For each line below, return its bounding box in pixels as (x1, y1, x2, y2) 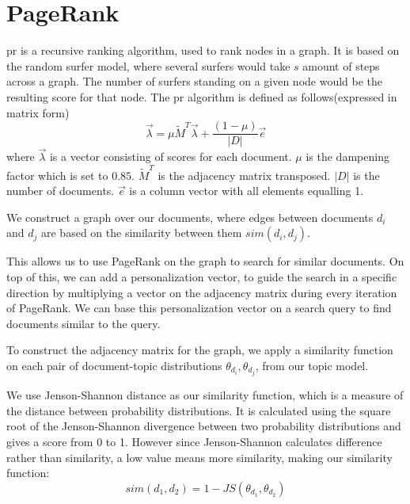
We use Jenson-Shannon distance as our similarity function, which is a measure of (6, 387, 404, 403)
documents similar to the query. (6, 315, 161, 331)
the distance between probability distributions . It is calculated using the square (6, 402, 391, 418)
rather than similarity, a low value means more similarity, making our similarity (6, 449, 393, 465)
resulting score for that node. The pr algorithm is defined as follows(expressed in (6, 88, 397, 105)
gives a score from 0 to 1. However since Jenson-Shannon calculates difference (6, 433, 382, 449)
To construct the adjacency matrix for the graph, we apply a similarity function (6, 342, 393, 358)
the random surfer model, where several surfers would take (6, 57, 290, 74)
